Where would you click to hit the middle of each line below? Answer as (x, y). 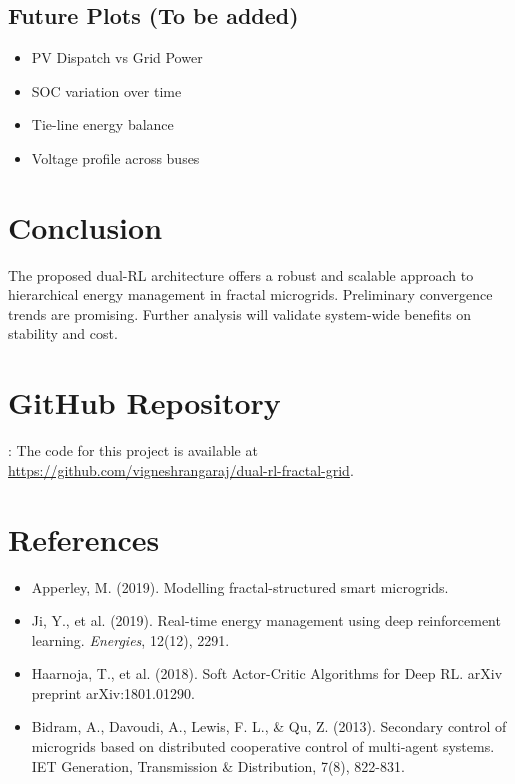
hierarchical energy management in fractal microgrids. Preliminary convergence (250, 294)
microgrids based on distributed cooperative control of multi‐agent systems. (263, 746)
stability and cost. (63, 333)
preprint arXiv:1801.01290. (113, 692)
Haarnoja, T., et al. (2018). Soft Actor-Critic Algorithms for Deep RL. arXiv (267, 673)
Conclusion (85, 226)
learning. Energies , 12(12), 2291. (130, 639)
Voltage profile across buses (115, 157)
